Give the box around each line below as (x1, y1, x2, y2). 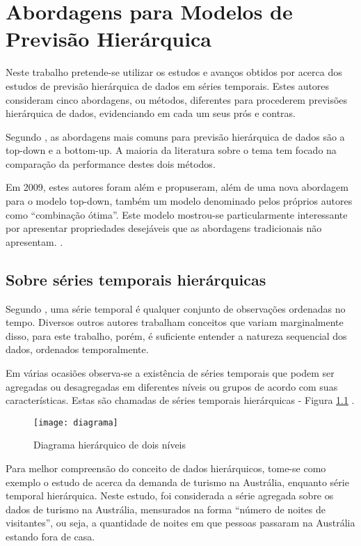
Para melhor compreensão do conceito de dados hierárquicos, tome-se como (6, 461, 326, 476)
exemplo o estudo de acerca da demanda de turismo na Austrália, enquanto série (6, 474, 349, 489)
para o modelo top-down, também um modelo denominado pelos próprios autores (6, 194, 353, 208)
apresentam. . (6, 234, 63, 249)
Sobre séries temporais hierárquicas (6, 268, 266, 290)
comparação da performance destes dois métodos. (6, 156, 216, 171)
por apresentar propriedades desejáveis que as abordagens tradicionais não (6, 221, 322, 235)
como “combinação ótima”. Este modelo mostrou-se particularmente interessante (6, 207, 348, 221)
